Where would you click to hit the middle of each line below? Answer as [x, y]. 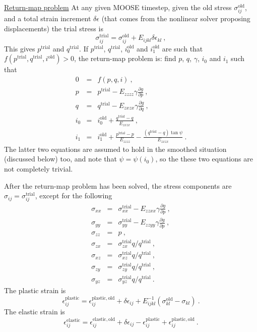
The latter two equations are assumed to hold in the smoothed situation [115, 149]
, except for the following [74, 196]
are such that [182, 48]
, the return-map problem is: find [125, 58]
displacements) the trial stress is [54, 28]
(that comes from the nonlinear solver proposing [176, 18]
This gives [20, 48]
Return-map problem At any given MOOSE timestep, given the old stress [118, 7]
